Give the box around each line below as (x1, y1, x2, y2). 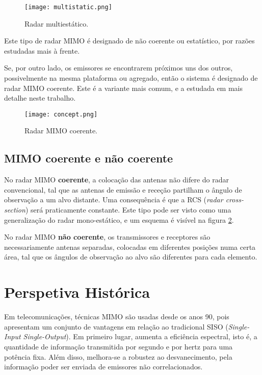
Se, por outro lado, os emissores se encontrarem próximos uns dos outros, (4, 62, 233, 73)
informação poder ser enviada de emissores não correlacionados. (4, 361, 203, 372)
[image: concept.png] (24, 110, 98, 118)
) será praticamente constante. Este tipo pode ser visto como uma (25, 204, 231, 215)
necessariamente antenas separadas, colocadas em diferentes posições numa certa (4, 241, 256, 252)
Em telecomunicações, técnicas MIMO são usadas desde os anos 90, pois (4, 311, 229, 322)
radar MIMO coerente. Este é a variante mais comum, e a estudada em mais (4, 82, 243, 93)
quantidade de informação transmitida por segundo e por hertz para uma (4, 341, 233, 351)
